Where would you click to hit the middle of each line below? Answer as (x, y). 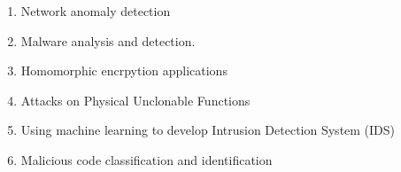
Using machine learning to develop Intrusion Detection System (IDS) (208, 130)
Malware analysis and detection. (108, 40)
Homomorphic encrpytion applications (124, 70)
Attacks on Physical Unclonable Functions (135, 100)
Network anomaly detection (96, 11)
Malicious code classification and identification (147, 159)
